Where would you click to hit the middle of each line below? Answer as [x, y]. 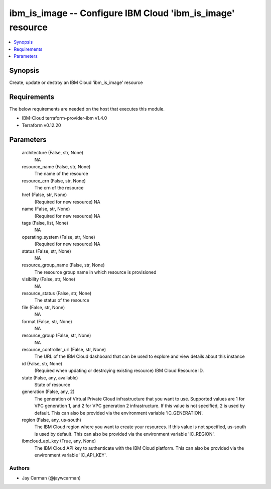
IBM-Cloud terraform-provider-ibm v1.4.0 [64, 118]
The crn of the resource [59, 188]
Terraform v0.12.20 [41, 125]
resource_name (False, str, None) [56, 166]
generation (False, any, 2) [48, 392]
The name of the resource [61, 174]
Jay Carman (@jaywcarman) [51, 478]
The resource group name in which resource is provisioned [95, 272]
